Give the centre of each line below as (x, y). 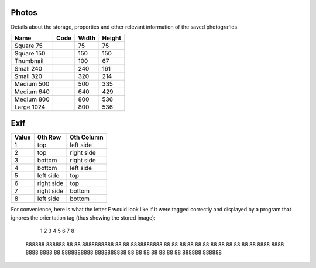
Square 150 (30, 53)
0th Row (49, 137)
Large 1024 (30, 107)
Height (112, 38)
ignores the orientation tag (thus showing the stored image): (83, 217)
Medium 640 (32, 92)
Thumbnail (29, 61)
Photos (24, 13)
